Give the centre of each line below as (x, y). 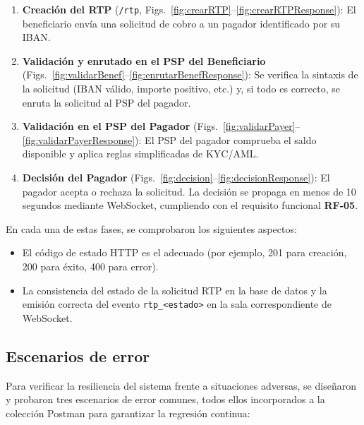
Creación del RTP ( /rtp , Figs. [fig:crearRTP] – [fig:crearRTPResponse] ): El (189, 9)
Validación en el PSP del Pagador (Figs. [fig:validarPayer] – (161, 126)
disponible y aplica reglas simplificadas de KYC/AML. (140, 154)
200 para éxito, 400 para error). (90, 266)
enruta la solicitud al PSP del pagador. (107, 102)
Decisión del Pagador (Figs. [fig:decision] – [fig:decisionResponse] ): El (176, 177)
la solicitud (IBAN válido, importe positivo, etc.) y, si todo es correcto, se (181, 89)
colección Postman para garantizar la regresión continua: (128, 413)
